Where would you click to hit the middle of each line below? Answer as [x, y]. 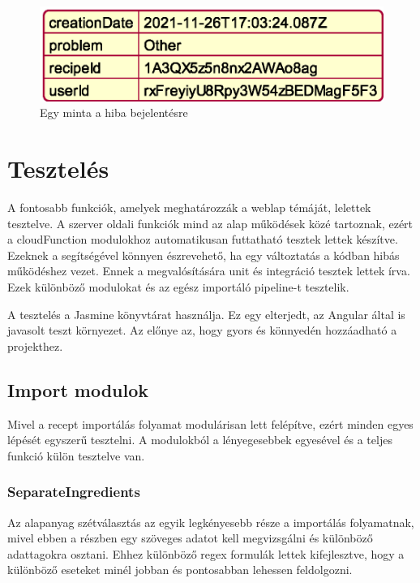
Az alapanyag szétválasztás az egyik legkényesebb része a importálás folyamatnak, [211, 522]
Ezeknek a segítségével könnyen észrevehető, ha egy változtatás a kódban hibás [204, 255]
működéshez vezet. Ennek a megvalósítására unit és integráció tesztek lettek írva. [209, 271]
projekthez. [35, 345]
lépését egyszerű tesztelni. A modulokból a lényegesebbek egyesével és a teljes [200, 440]
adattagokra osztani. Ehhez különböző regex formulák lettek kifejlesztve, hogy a [206, 553]
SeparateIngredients [74, 492]
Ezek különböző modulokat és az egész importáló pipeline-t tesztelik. [178, 286]
